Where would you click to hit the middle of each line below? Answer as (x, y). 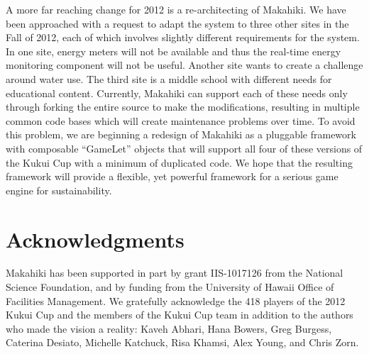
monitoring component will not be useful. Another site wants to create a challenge (184, 65)
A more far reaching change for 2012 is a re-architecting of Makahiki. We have (176, 9)
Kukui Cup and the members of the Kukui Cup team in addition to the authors (180, 315)
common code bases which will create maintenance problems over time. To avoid (181, 120)
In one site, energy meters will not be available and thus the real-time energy (174, 51)
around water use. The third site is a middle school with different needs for (169, 78)
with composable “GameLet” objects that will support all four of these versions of (184, 148)
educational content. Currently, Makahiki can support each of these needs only (177, 93)
